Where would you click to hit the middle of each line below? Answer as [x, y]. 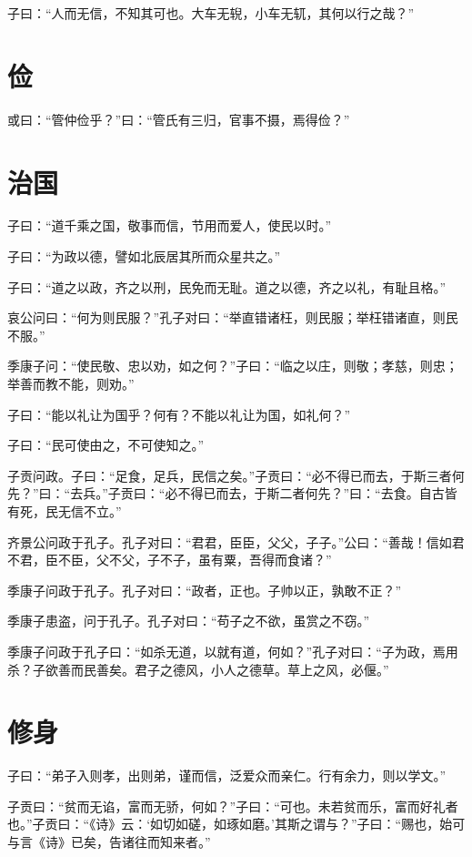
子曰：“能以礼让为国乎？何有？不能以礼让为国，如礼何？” [179, 414]
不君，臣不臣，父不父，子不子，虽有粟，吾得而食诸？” [170, 560]
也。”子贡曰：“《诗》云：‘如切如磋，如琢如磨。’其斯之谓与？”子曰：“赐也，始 [230, 824]
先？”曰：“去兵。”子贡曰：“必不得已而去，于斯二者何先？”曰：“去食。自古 [226, 493]
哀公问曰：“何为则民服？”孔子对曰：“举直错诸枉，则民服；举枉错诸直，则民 [233, 317]
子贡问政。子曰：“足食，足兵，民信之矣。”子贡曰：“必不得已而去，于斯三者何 [236, 475]
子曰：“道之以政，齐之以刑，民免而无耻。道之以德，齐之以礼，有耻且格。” [227, 286]
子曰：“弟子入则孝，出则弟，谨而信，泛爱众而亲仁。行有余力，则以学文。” [227, 775]
